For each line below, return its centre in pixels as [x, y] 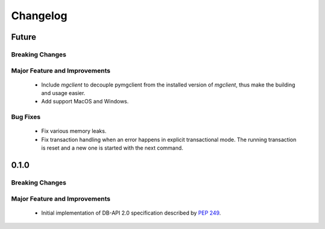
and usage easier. [63, 93]
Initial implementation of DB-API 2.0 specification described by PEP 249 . [131, 213]
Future [24, 37]
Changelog [39, 16]
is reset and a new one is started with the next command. [112, 148]
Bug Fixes [26, 117]
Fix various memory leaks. [74, 131]
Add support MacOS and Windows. [85, 102]
